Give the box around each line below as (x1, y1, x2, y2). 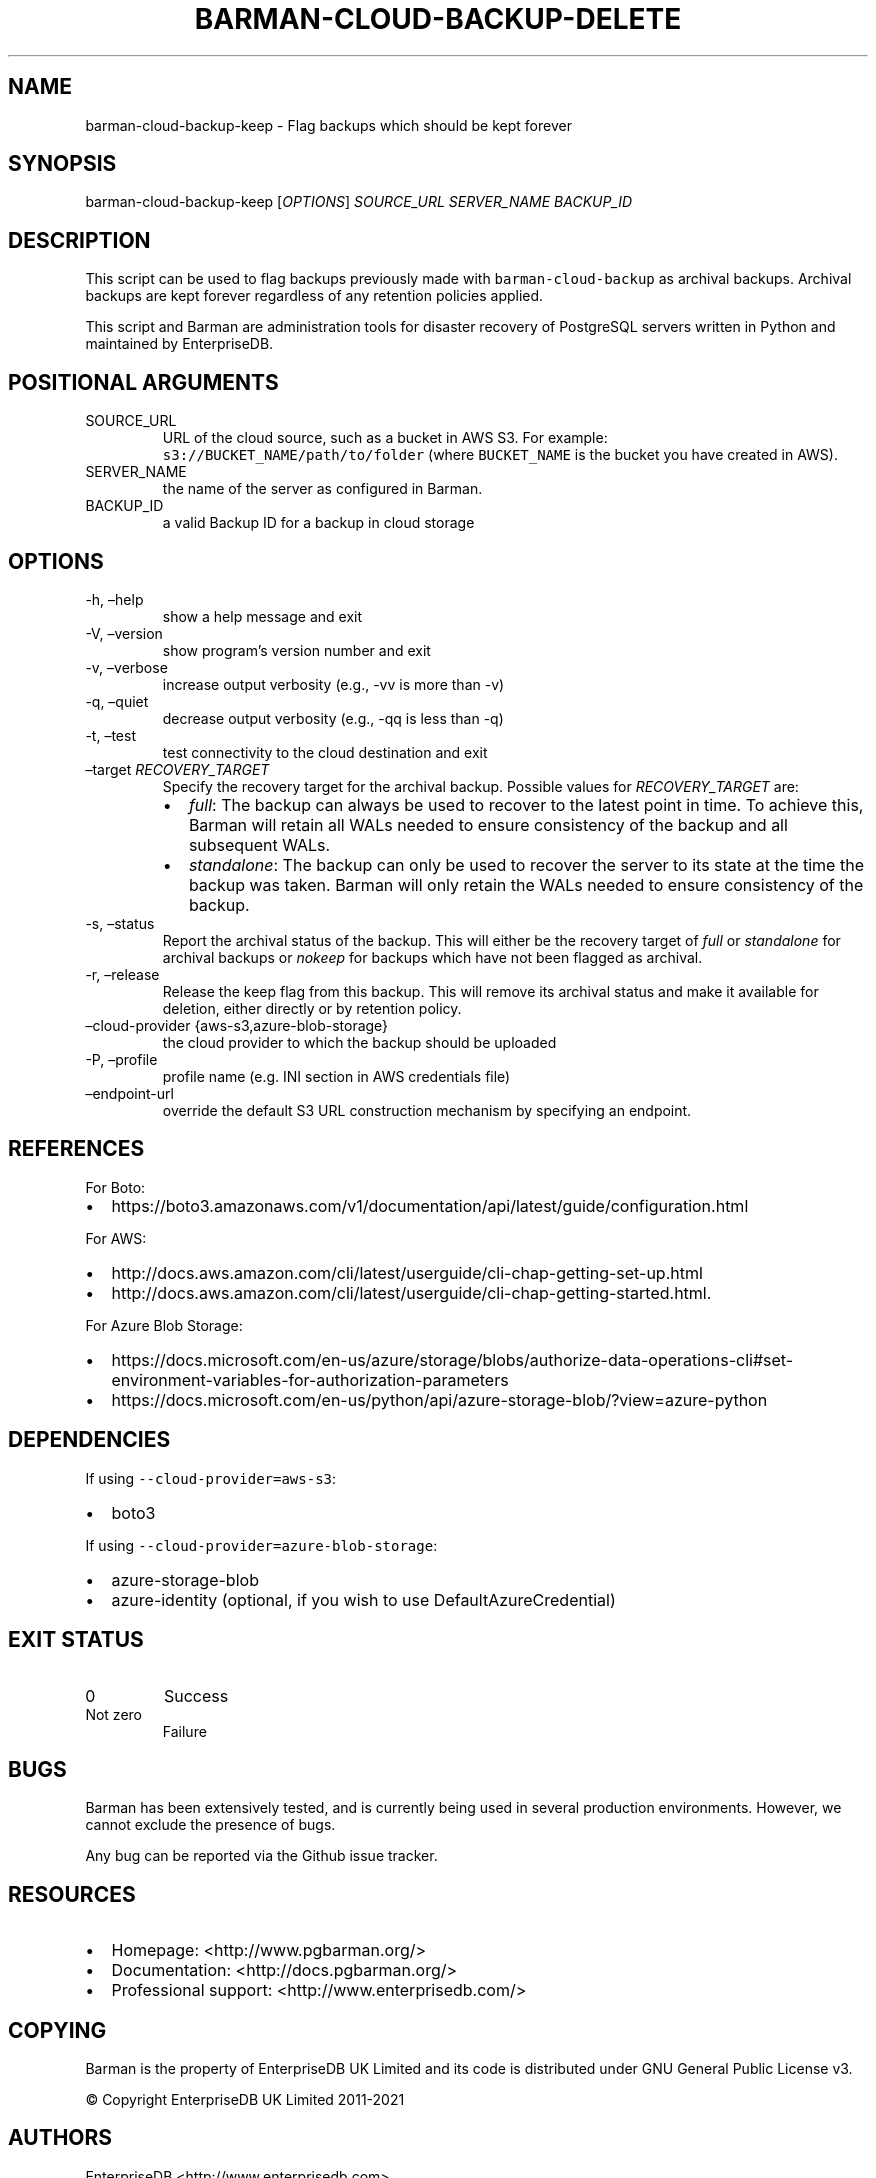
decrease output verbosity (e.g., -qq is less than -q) (162, 709, 504, 727)
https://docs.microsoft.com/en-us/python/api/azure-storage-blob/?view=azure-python (111, 1389, 768, 1410)
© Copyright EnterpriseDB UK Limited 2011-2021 (85, 2091, 405, 2109)
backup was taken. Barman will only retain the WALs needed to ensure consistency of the (188, 874, 864, 895)
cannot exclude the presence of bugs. (85, 1816, 336, 1834)
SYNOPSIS (8, 151, 117, 177)
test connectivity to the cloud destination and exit (162, 743, 488, 761)
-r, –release (85, 965, 160, 983)
